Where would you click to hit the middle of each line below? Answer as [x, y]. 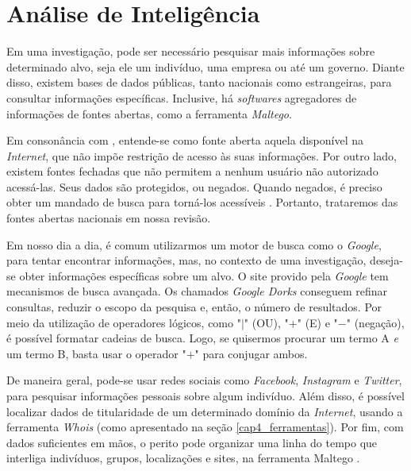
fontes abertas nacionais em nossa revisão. [109, 218]
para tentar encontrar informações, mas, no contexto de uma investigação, [186, 260]
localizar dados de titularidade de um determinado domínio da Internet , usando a [205, 411]
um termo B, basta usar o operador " [96, 353]
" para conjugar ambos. [251, 353]
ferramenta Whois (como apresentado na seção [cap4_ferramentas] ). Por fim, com [205, 427]
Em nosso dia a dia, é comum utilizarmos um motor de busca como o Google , [194, 244]
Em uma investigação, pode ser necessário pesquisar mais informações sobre [191, 51]
